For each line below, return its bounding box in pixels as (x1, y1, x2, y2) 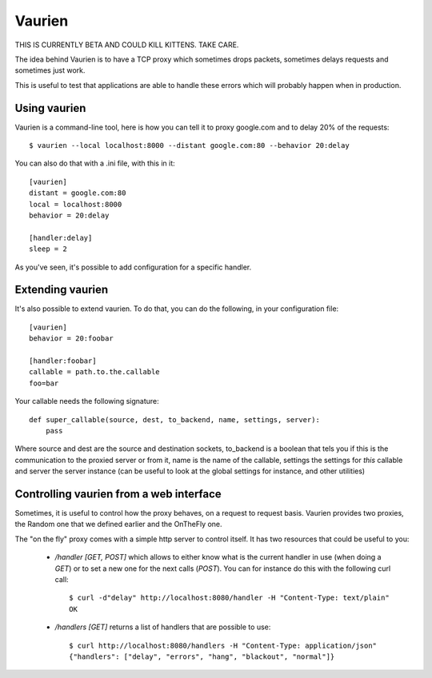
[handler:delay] (29, 233, 93, 242)
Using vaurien (14, 101, 86, 115)
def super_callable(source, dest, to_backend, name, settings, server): (29, 415, 320, 424)
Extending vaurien (14, 283, 109, 297)
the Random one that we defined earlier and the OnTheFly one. (14, 520, 223, 529)
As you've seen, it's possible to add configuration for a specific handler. (14, 262, 252, 272)
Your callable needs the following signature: (14, 397, 159, 406)
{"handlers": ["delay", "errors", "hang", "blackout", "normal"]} (69, 652, 335, 661)
